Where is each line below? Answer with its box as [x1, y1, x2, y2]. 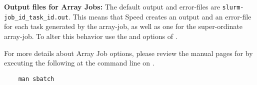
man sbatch [18, 75, 54, 82]
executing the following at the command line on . [4, 57, 154, 68]
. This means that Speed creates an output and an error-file [68, 11, 251, 21]
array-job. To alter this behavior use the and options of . [4, 30, 177, 41]
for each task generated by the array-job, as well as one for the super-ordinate [4, 21, 242, 31]
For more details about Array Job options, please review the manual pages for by [4, 47, 253, 58]
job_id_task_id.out [4, 13, 68, 21]
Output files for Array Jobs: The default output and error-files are [4, 1, 220, 11]
